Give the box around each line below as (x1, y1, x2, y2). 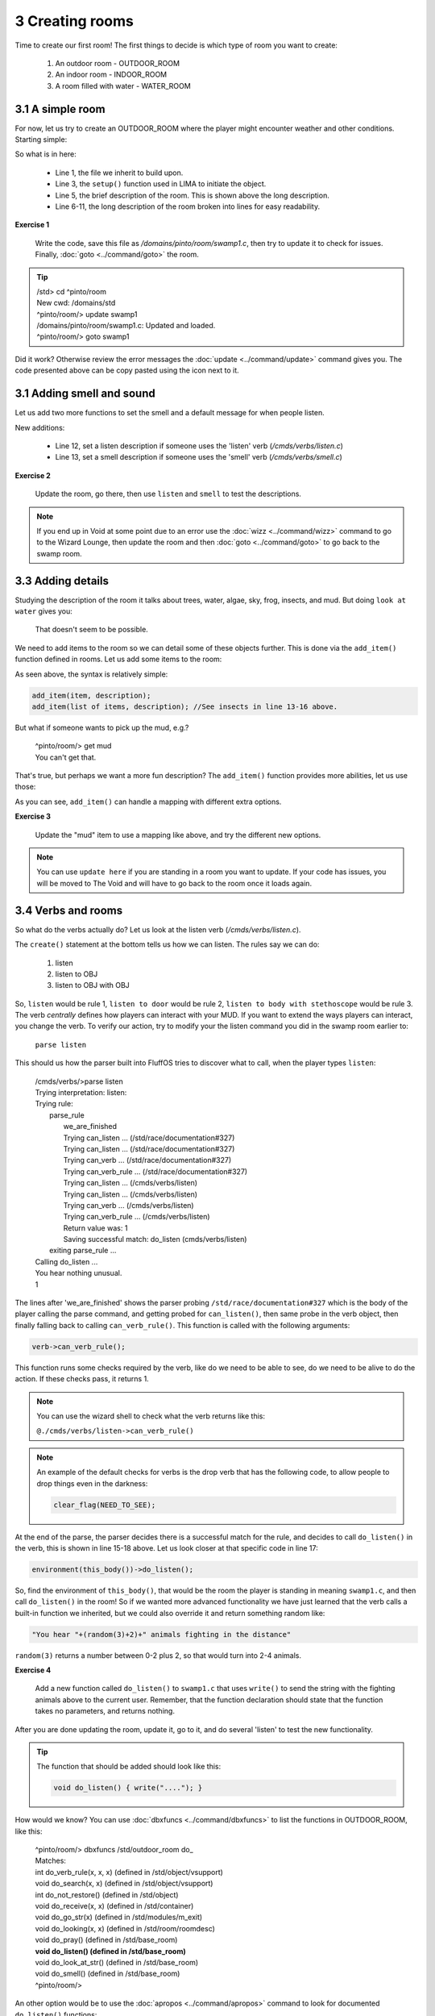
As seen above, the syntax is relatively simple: (14, 669, 168, 679)
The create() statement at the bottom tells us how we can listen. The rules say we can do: (14, 939, 320, 949)
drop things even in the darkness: (36, 1478, 148, 1488)
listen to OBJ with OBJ (55, 981, 130, 990)
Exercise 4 (14, 1665, 52, 1675)
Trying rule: (35, 1099, 73, 1109)
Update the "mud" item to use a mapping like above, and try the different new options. (35, 830, 321, 839)
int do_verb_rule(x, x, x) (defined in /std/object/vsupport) (35, 1867, 223, 1876)
